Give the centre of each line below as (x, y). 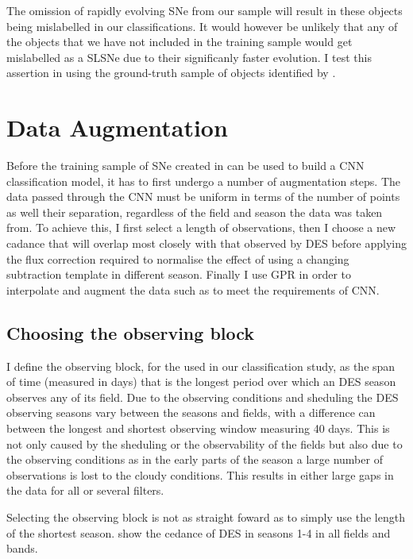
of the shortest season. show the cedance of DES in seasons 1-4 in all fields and (199, 532)
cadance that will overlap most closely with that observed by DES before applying (206, 243)
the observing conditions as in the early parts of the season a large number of (195, 459)
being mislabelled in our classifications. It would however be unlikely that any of (202, 26)
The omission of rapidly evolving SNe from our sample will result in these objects (205, 10)
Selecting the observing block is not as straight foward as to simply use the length (206, 517)
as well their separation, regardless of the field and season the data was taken (195, 212)
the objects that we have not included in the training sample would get (179, 42)
